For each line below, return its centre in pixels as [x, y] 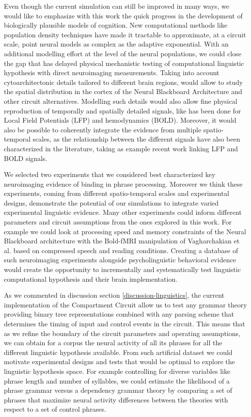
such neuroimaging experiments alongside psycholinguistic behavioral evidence [120, 260]
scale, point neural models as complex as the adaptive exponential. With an [116, 44]
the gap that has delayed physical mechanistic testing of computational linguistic [124, 63]
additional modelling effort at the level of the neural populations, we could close [123, 53]
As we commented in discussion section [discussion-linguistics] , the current [114, 295]
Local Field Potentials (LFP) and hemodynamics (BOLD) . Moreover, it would [120, 120]
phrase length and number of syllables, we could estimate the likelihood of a [117, 380]
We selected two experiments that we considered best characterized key [110, 174]
